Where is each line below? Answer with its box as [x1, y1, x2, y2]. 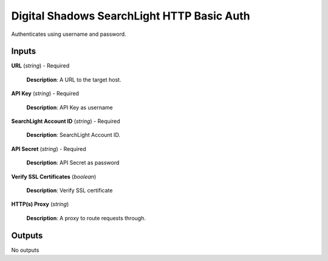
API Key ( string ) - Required [11, 90, 79, 97]
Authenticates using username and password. [11, 30, 127, 38]
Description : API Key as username [26, 103, 114, 111]
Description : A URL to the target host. [26, 76, 121, 83]
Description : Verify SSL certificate [26, 186, 113, 194]
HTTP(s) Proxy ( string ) [11, 201, 69, 208]
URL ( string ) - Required [11, 62, 70, 69]
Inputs [11, 46, 36, 57]
